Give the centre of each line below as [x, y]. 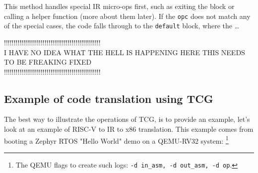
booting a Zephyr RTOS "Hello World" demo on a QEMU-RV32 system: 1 [116, 140]
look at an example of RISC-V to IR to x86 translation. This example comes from [129, 129]
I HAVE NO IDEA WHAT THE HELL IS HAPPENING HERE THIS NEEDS [125, 52]
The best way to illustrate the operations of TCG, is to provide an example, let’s [127, 119]
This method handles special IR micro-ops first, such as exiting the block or [119, 6]
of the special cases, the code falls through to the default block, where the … [122, 26]
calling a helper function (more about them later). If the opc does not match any [127, 16]
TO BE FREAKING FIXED [48, 62]
